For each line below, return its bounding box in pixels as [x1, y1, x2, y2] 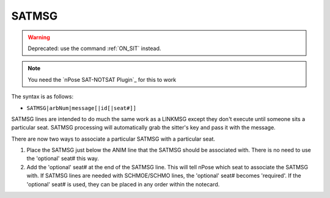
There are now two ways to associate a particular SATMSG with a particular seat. [11, 135, 216, 142]
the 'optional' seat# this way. [26, 155, 99, 162]
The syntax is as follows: [11, 93, 73, 100]
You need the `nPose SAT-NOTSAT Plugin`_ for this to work [28, 76, 177, 83]
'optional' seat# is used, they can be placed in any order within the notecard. [26, 180, 220, 188]
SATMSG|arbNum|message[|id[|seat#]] [26, 105, 137, 111]
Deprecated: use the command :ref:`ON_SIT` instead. [28, 45, 161, 52]
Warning [28, 34, 50, 41]
